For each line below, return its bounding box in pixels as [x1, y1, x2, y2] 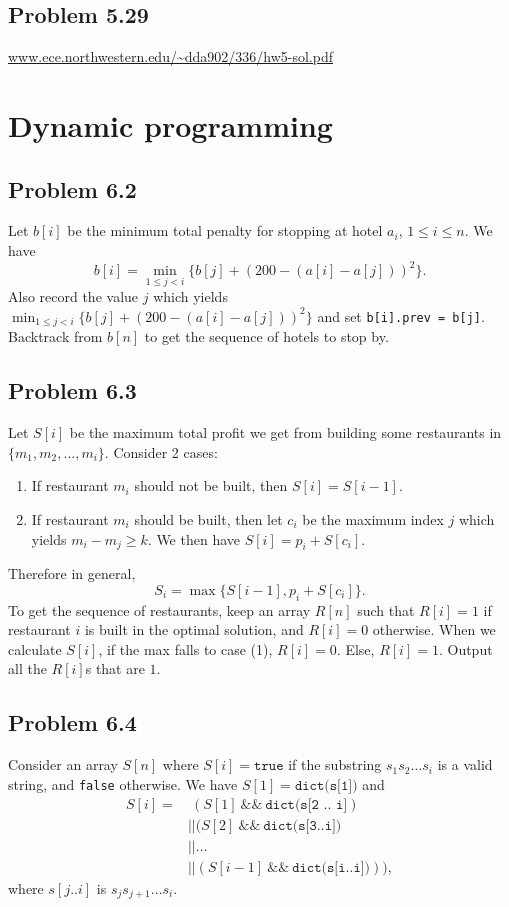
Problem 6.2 [8, 173, 137, 204]
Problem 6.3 [8, 375, 137, 406]
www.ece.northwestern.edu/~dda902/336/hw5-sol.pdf [8, 46, 333, 67]
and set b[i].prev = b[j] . [317, 305, 485, 326]
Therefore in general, [8, 563, 136, 584]
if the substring [288, 754, 382, 775]
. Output [438, 638, 493, 659]
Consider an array [8, 754, 118, 775]
